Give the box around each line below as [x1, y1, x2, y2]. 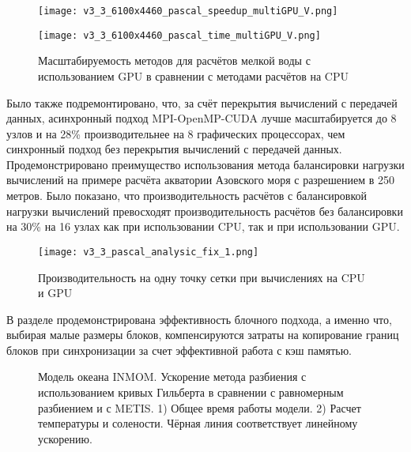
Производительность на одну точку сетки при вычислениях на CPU [38, 269, 365, 285]
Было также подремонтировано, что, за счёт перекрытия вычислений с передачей [6, 94, 398, 111]
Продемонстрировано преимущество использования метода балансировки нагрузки [6, 156, 405, 172]
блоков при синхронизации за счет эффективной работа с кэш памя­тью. [6, 341, 353, 358]
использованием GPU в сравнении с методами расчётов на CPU [38, 67, 349, 84]
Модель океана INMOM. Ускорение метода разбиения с [38, 368, 307, 385]
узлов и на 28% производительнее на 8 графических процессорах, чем [6, 125, 345, 141]
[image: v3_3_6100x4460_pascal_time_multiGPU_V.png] [38, 29, 321, 41]
